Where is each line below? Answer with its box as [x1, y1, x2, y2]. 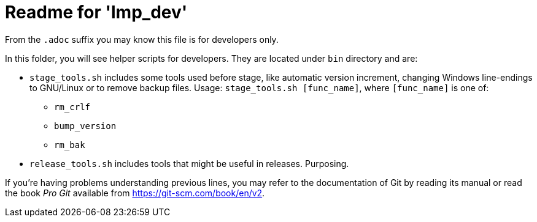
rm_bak [54, 139, 85, 150]
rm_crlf [54, 102, 91, 112]
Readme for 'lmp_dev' [5, 2, 188, 23]
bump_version [54, 120, 117, 131]
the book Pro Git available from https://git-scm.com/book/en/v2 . [5, 187, 265, 198]
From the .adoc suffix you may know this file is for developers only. [5, 34, 279, 45]
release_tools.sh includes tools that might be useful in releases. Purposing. [29, 158, 349, 169]
